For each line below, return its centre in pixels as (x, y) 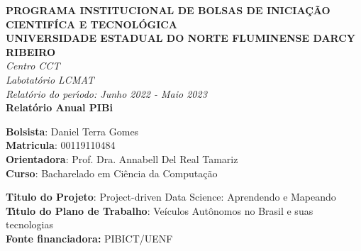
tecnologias (29, 224)
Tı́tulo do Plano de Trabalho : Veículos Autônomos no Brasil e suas (160, 210)
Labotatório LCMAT (50, 79)
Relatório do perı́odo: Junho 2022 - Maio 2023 (106, 93)
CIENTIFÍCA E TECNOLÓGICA (92, 24)
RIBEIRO (31, 51)
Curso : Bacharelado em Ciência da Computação (112, 173)
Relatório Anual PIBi (59, 107)
